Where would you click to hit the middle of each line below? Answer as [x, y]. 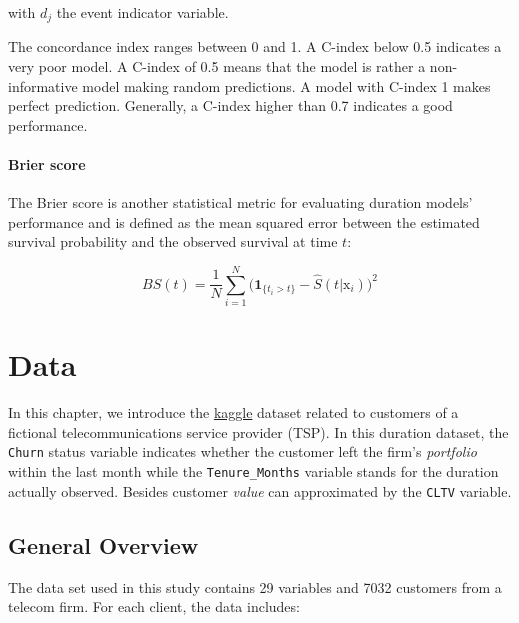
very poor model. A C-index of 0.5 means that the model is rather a [217, 66]
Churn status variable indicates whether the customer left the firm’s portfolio [242, 451]
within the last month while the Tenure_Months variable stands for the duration [253, 471]
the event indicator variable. [142, 12]
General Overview [103, 544]
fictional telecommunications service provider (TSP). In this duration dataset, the [258, 431]
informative [43, 85]
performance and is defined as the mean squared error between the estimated [244, 221]
